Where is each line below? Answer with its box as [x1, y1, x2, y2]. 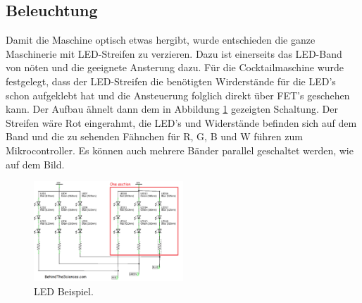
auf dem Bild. [6, 156, 65, 171]
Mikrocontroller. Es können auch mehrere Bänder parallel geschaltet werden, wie [6, 142, 354, 157]
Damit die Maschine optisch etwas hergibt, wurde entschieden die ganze [6, 32, 316, 47]
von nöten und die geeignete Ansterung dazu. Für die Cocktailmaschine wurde [6, 60, 344, 75]
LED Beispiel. [34, 283, 94, 298]
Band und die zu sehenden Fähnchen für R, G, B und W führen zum [6, 129, 303, 144]
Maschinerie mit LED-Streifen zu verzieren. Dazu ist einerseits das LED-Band [6, 46, 342, 61]
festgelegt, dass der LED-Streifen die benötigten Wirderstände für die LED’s [6, 73, 336, 88]
